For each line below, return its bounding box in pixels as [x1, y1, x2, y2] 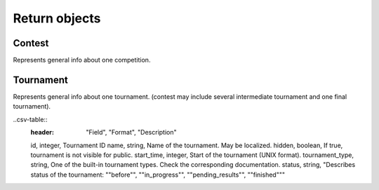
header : [30, 128, 54, 137]
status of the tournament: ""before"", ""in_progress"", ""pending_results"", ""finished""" [30, 170, 286, 179]
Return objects [13, 11, 101, 26]
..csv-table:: [13, 115, 48, 123]
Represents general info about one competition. [13, 56, 151, 65]
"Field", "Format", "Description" [86, 128, 177, 137]
